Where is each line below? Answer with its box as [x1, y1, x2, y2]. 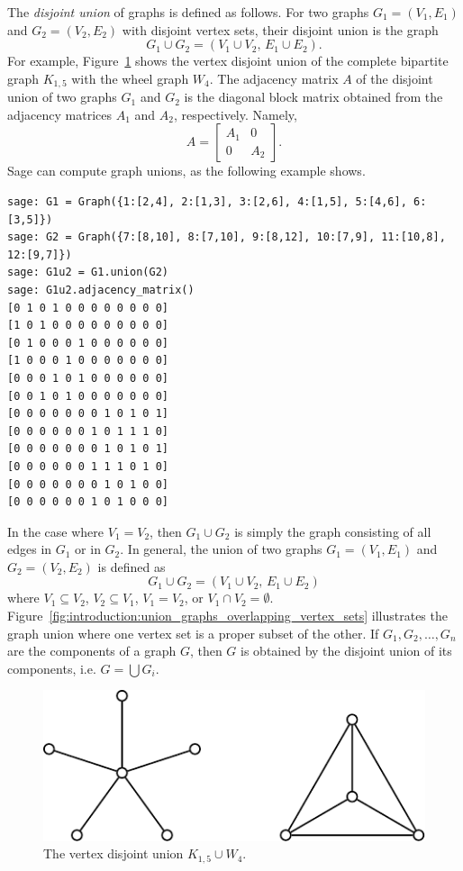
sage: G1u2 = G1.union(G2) [7, 266, 168, 279]
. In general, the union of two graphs [120, 540, 322, 558]
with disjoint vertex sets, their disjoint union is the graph [122, 20, 439, 39]
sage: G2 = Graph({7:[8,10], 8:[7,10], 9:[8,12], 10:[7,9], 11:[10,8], [7, 231, 446, 244]
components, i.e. [7, 658, 96, 677]
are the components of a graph [7, 641, 177, 660]
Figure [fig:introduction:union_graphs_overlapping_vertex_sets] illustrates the [7, 606, 448, 625]
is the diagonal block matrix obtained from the [184, 87, 443, 106]
